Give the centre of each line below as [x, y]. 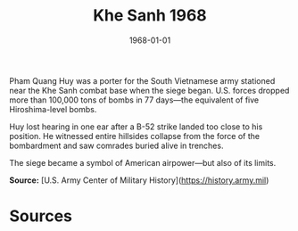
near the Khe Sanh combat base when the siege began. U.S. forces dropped [149, 90]
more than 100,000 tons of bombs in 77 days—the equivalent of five [134, 100]
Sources [41, 216]
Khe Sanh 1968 [150, 16]
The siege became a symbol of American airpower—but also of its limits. [143, 162]
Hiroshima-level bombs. [53, 109]
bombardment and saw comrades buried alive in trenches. [116, 145]
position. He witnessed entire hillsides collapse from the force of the [135, 136]
